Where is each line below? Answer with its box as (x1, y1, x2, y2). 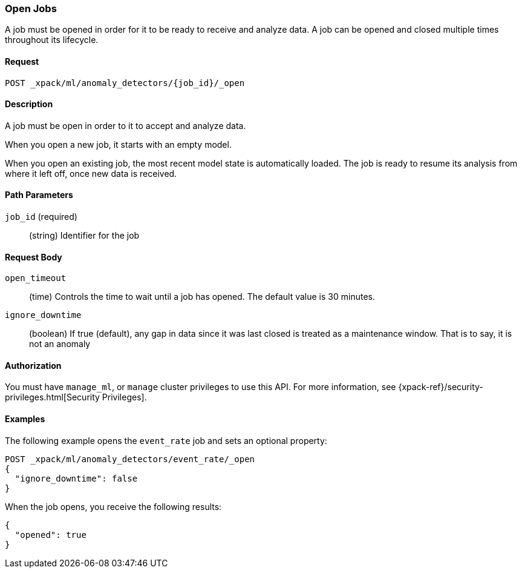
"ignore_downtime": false (15, 473, 138, 483)
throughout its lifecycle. (5, 35, 99, 45)
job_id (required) (5, 211, 77, 222)
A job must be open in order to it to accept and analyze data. (5, 120, 246, 131)
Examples (5, 414, 45, 425)
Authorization (5, 360, 62, 371)
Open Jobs (5, 2, 57, 15)
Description (5, 99, 53, 110)
